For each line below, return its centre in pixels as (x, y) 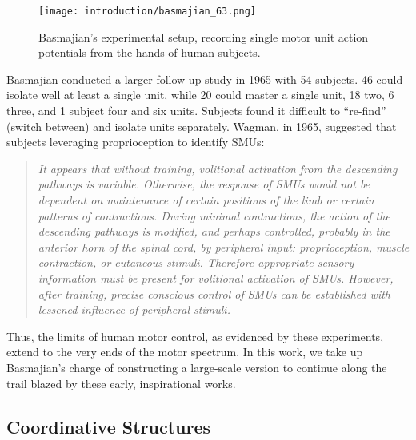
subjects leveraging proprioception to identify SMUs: (136, 142)
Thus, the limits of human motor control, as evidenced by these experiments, (195, 336)
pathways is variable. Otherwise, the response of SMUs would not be (204, 184)
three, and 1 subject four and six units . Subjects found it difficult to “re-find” (196, 111)
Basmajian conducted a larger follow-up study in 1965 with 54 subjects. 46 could (205, 79)
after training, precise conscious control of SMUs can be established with (214, 293)
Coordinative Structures (109, 426)
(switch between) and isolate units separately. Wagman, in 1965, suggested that (202, 126)
